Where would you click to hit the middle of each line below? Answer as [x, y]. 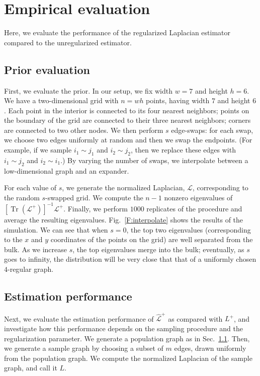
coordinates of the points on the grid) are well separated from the [152, 239]
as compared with [195, 318]
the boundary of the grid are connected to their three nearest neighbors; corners [127, 120]
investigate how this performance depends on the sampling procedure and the [123, 328]
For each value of [30, 187]
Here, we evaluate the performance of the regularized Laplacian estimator [117, 32]
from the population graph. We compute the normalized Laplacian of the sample [128, 358]
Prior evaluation [47, 69]
